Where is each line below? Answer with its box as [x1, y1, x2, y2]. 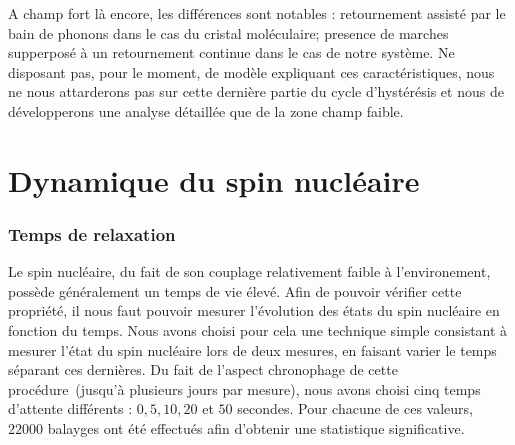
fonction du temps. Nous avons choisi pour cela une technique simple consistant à [8, 319, 508, 340]
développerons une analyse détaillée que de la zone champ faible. [8, 100, 404, 121]
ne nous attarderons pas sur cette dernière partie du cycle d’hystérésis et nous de [8, 81, 504, 102]
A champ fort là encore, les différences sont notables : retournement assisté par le [8, 3, 506, 23]
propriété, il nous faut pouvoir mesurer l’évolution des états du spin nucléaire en [8, 300, 500, 321]
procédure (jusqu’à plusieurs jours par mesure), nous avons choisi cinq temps [8, 378, 481, 399]
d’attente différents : [8, 398, 133, 419]
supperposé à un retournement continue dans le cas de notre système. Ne [8, 42, 455, 63]
